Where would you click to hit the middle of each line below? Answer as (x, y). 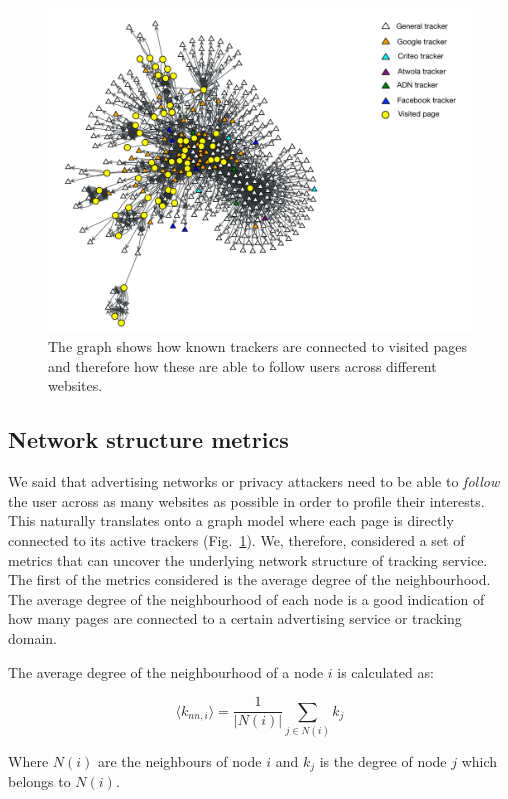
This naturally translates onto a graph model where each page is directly (231, 520)
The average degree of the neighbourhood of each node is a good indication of (246, 598)
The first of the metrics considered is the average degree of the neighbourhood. (249, 579)
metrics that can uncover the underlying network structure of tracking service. (248, 559)
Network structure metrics (148, 439)
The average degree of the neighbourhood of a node (166, 671)
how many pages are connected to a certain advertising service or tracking (235, 618)
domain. (33, 637)
